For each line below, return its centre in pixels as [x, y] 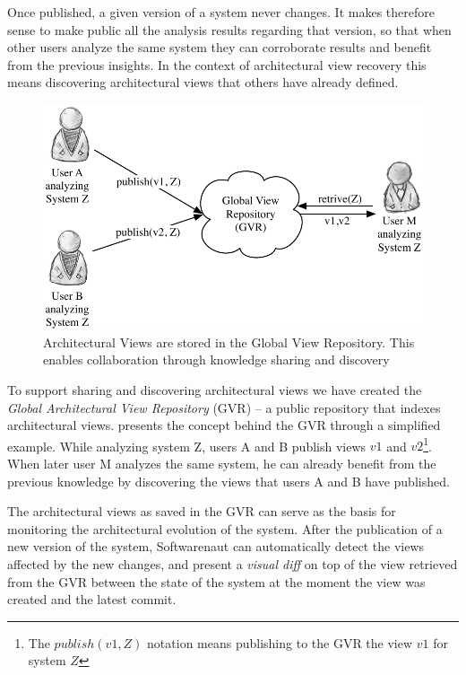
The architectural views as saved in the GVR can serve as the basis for [202, 511]
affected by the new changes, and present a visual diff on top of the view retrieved [233, 563]
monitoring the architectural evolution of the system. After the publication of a [225, 528]
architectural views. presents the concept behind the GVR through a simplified [224, 425]
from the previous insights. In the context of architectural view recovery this [217, 64]
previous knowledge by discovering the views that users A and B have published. [229, 481]
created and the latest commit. [92, 599]
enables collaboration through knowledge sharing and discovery [216, 359]
